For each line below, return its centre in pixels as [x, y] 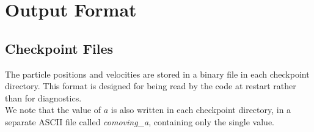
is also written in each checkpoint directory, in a [201, 110]
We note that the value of [53, 110]
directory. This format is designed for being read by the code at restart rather [151, 86]
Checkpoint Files [59, 48]
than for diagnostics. [43, 97]
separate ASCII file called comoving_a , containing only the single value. [140, 121]
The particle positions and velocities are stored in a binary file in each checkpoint [157, 74]
